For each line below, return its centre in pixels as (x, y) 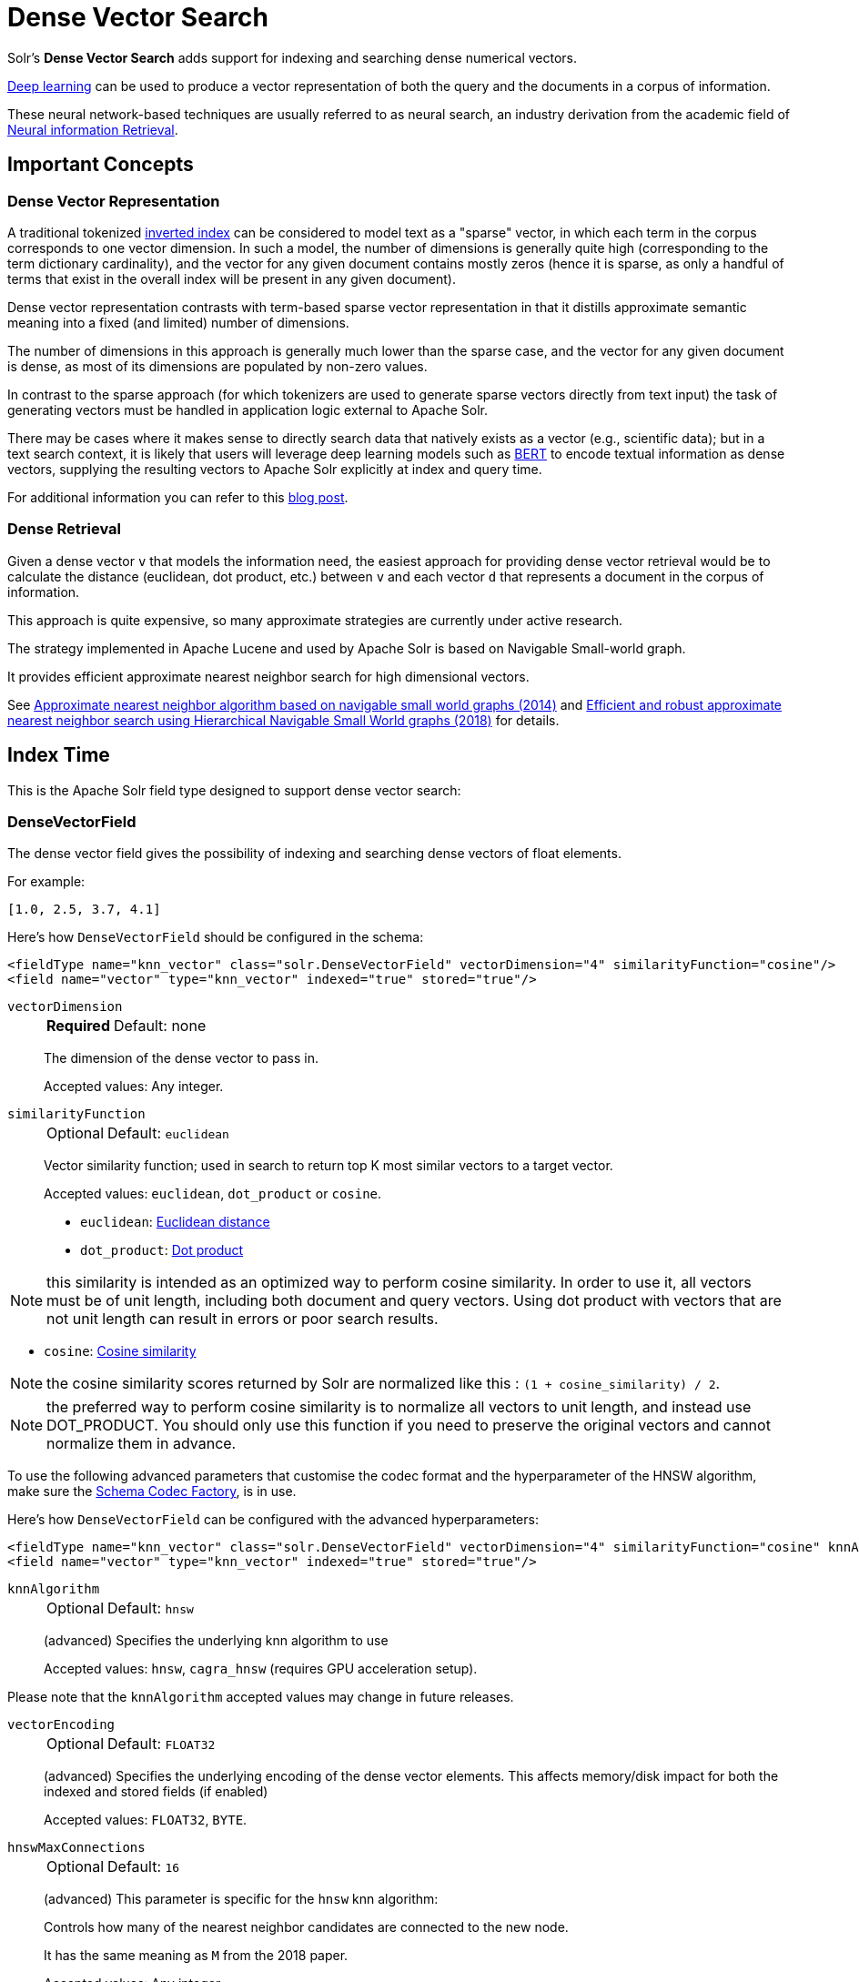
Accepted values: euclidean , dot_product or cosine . (213, 1194)
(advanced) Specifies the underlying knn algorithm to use (216, 1641)
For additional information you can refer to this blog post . (178, 497)
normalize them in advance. (141, 1444)
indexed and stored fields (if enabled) (156, 1792)
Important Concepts (101, 165)
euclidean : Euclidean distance (175, 1222)
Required (78, 1026)
